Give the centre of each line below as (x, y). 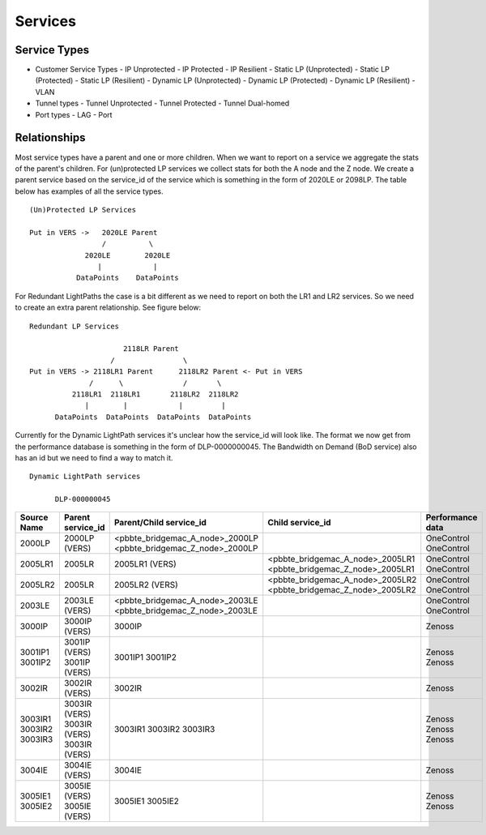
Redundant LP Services (75, 326)
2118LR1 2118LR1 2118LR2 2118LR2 (155, 394)
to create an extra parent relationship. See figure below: (108, 307)
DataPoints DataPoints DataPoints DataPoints (153, 417)
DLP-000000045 (83, 499)
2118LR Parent (151, 349)
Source (34, 517)
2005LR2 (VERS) (146, 585)
